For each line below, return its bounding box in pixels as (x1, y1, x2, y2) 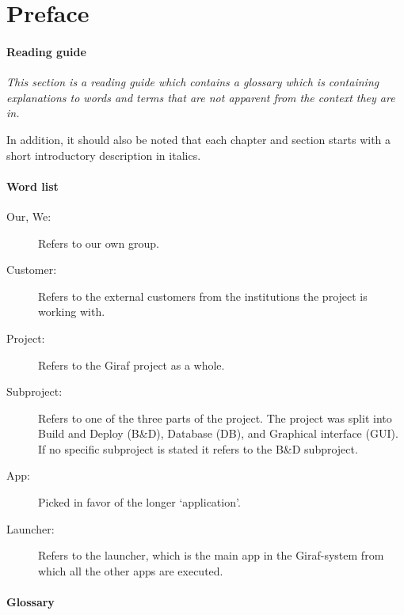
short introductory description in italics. (6, 146, 201, 163)
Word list (6, 177, 59, 194)
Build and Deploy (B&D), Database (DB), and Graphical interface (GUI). (38, 425, 398, 442)
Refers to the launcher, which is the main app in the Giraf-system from (38, 547, 384, 564)
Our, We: (6, 207, 51, 224)
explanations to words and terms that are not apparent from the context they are (6, 89, 395, 105)
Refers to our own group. (38, 234, 159, 251)
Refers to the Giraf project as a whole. (38, 356, 225, 373)
